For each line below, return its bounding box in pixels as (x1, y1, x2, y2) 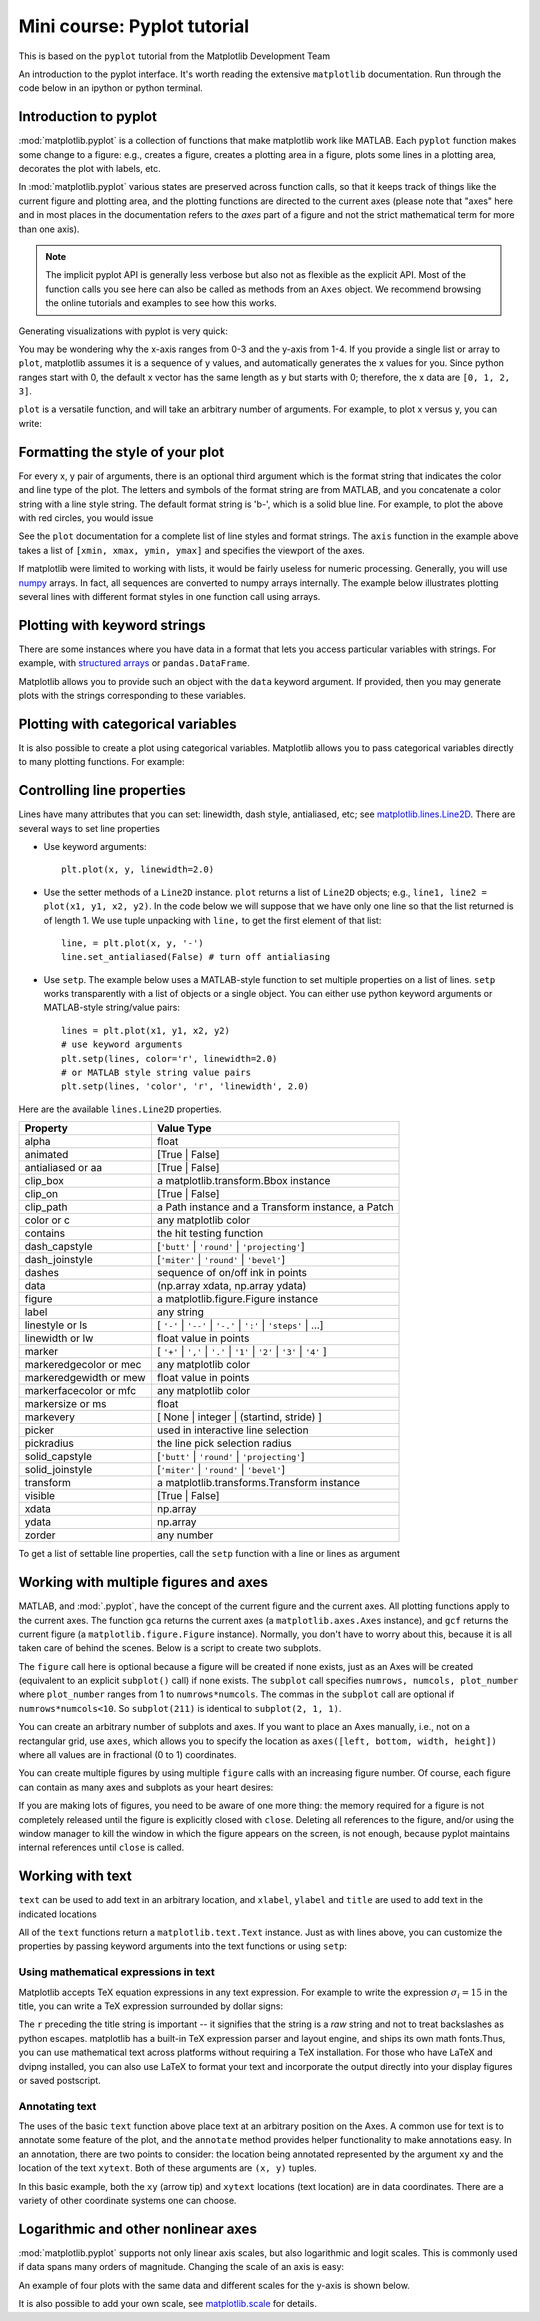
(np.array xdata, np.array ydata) (156, 1279, 307, 1293)
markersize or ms (24, 1397, 107, 1411)
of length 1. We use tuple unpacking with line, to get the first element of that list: (43, 914, 382, 926)
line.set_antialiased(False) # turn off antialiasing (61, 951, 330, 963)
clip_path (24, 1200, 68, 1214)
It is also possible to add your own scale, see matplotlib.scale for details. (18, 2298, 317, 2310)
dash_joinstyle (24, 1253, 94, 1267)
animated (24, 1148, 69, 1162)
